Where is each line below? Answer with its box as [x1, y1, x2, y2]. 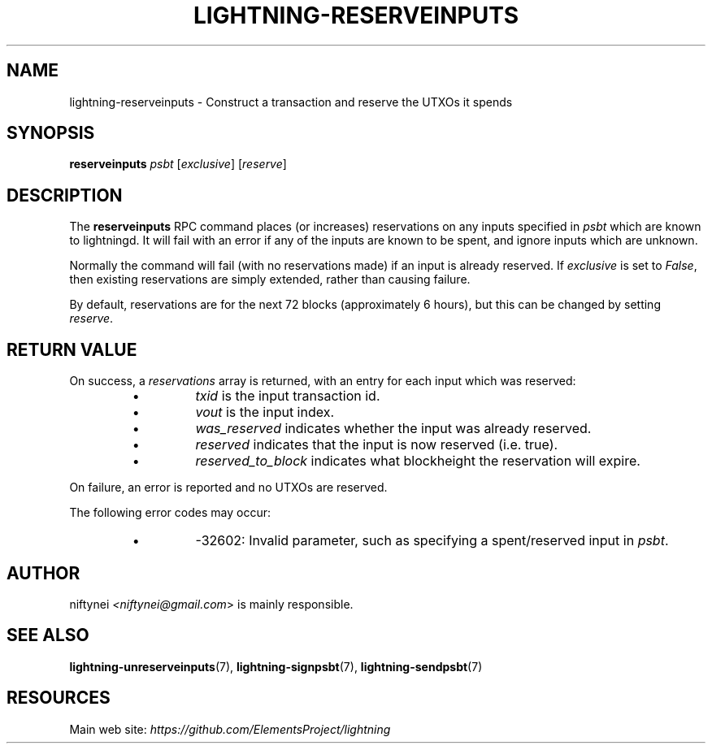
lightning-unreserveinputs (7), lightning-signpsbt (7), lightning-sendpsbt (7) [69, 659, 483, 674]
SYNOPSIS [7, 123, 95, 144]
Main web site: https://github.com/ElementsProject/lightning [69, 722, 391, 736]
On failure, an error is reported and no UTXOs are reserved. [69, 480, 388, 495]
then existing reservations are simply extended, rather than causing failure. [69, 272, 471, 287]
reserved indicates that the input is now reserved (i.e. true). [195, 436, 558, 453]
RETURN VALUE [7, 339, 137, 360]
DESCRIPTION [7, 184, 123, 206]
